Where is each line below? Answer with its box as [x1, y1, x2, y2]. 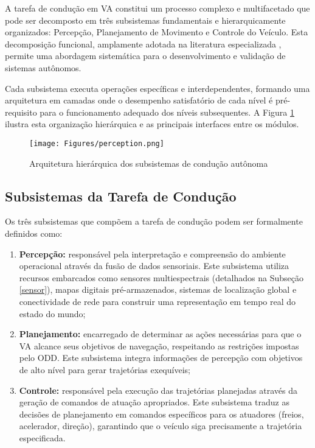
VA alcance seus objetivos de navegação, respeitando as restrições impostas [19, 339, 299, 352]
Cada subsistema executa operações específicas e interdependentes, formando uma [5, 82, 310, 94]
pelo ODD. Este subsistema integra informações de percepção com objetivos [19, 351, 303, 364]
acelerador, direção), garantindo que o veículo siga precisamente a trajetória [19, 419, 302, 432]
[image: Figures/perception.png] [29, 139, 164, 148]
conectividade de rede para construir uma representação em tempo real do [19, 295, 296, 307]
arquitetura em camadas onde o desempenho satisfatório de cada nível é [5, 94, 273, 107]
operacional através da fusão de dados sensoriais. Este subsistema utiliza [19, 259, 289, 272]
